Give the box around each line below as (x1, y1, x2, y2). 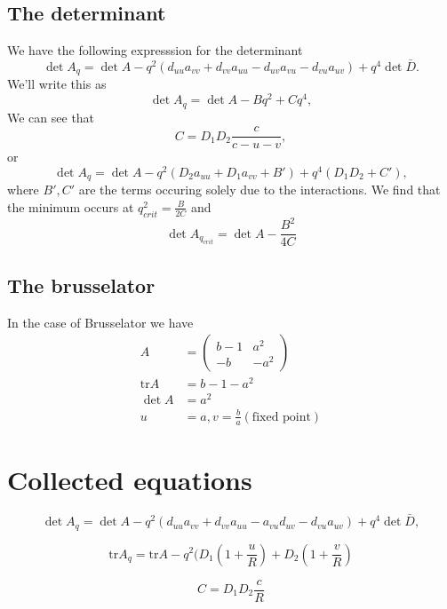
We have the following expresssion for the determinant (7, 41, 303, 59)
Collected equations (7, 461, 252, 497)
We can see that (7, 107, 95, 126)
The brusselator (7, 271, 156, 298)
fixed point (251, 410, 311, 423)
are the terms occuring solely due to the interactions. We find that (78, 180, 441, 199)
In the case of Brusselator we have (7, 312, 194, 331)
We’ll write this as (7, 75, 107, 93)
